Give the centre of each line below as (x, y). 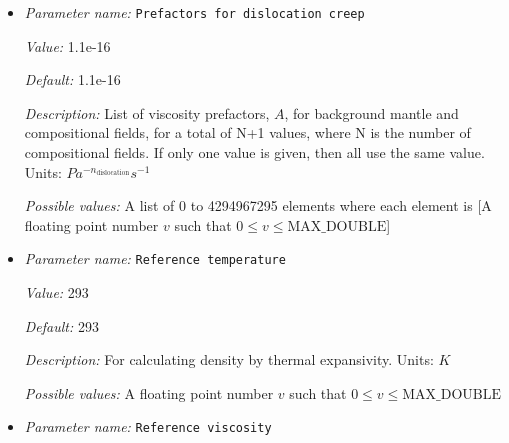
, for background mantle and (371, 112)
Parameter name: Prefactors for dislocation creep (194, 12)
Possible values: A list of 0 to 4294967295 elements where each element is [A (258, 205)
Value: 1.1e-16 (67, 45)
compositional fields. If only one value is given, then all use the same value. (254, 152)
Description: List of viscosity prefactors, (147, 112)
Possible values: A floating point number (149, 392)
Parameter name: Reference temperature (155, 258)
